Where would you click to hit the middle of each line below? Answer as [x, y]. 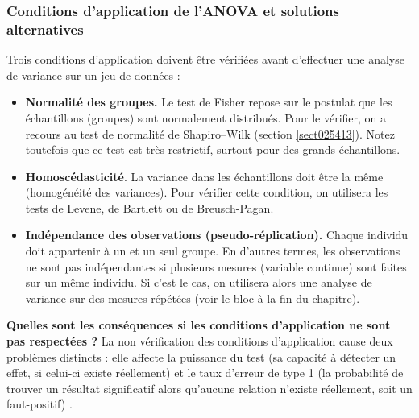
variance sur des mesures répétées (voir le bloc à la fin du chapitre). [193, 298]
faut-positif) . [39, 404]
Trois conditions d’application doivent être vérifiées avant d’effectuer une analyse [205, 59]
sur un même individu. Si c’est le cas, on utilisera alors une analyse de [199, 282]
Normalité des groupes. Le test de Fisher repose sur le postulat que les [209, 102]
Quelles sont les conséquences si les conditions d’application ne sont [199, 325]
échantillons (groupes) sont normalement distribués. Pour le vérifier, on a [206, 117]
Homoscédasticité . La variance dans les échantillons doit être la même [204, 176]
